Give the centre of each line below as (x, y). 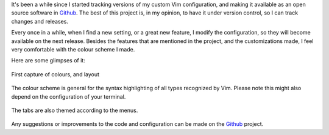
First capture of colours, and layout (55, 74)
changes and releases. (40, 21)
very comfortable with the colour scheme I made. (73, 49)
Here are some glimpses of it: (48, 61)
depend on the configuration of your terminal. (69, 96)
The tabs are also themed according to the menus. (75, 110)
